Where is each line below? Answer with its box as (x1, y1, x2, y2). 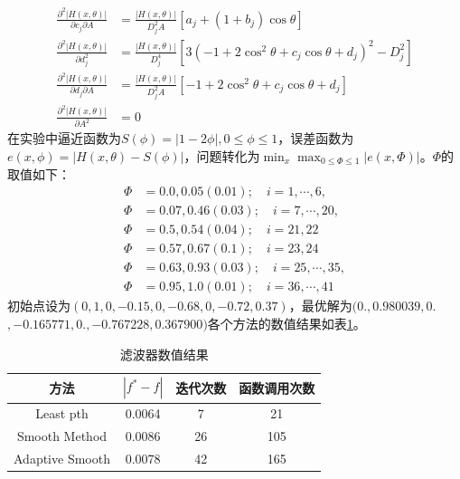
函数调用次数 (239, 378, 315, 397)
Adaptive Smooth (14, 449, 110, 468)
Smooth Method (16, 426, 108, 445)
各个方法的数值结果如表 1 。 (207, 314, 366, 332)
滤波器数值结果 (119, 344, 209, 363)
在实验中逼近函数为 (7, 129, 121, 148)
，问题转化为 (183, 147, 260, 166)
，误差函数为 (277, 129, 354, 148)
